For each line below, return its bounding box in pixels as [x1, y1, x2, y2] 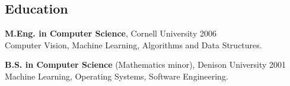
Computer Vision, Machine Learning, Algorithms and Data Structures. [5, 38, 262, 51]
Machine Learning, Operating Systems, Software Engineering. [5, 70, 228, 82]
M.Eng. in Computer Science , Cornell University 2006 [5, 27, 216, 39]
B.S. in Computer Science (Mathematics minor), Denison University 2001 [5, 58, 286, 71]
